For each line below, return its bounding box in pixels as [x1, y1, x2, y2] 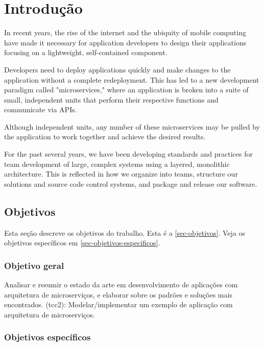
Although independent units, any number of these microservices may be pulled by [4, 121, 260, 132]
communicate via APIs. [4, 104, 77, 115]
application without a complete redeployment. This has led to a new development [4, 74, 259, 85]
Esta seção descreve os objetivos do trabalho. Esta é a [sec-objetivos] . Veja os [4, 227, 246, 238]
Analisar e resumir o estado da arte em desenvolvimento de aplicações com [4, 279, 238, 290]
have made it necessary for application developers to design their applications [4, 37, 247, 47]
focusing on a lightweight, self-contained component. [4, 47, 167, 58]
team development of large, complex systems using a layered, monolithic [4, 158, 230, 169]
